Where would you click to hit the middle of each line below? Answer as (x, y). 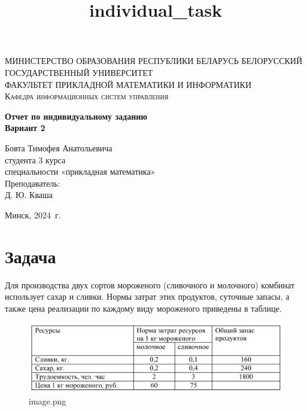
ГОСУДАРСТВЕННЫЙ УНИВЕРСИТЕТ (79, 72)
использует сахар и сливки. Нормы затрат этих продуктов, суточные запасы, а (147, 296)
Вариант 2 (25, 128)
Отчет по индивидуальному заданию (76, 116)
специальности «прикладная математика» (80, 171)
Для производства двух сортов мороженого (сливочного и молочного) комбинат (150, 284)
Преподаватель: (33, 183)
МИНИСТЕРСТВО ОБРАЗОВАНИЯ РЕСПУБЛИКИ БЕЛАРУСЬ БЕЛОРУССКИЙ (154, 61)
